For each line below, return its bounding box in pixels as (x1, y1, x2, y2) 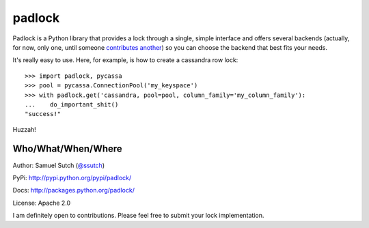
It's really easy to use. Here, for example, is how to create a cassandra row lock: (12, 56, 238, 64)
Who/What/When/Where (12, 143, 122, 155)
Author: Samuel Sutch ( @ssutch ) (12, 161, 105, 169)
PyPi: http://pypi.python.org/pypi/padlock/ (12, 173, 132, 182)
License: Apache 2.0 (12, 199, 71, 207)
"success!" (25, 110, 61, 118)
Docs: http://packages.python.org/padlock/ (12, 186, 135, 195)
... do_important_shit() (25, 100, 119, 109)
